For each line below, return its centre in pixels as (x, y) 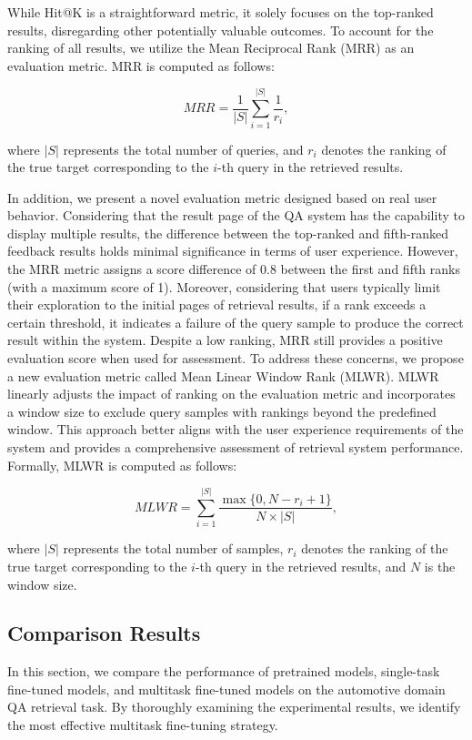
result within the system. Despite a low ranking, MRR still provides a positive (225, 340)
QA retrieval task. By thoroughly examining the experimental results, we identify (234, 707)
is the (440, 566)
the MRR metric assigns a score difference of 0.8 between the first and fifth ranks (234, 269)
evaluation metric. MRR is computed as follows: (141, 65)
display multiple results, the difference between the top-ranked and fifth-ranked (228, 233)
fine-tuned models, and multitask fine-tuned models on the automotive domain (226, 689)
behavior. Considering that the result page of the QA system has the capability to (236, 215)
